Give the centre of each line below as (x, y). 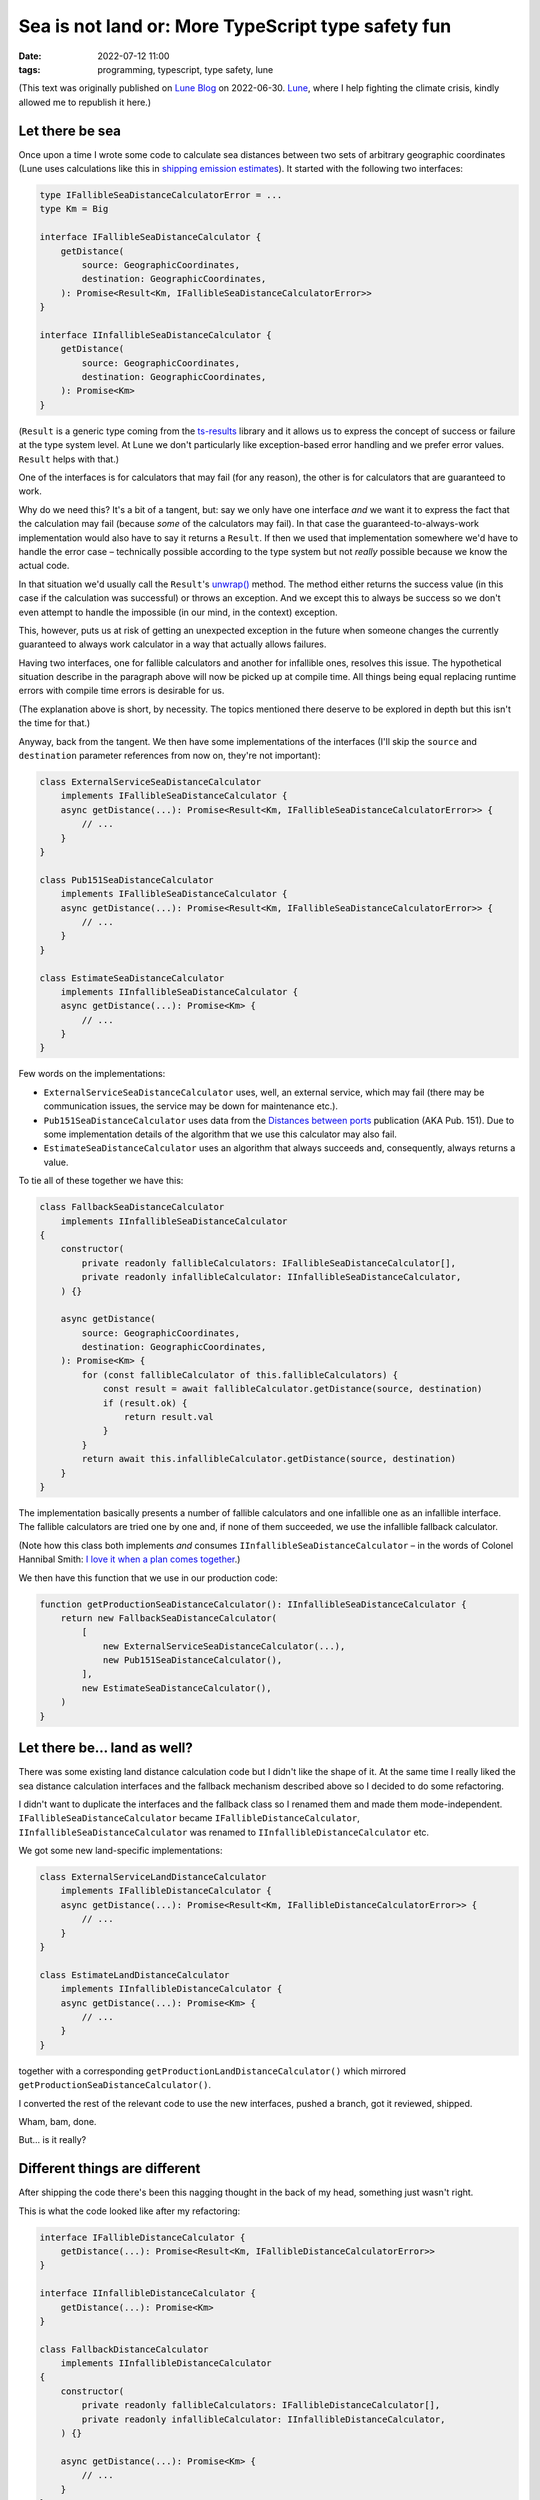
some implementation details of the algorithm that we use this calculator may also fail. (220, 1134)
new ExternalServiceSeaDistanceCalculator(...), (224, 1646)
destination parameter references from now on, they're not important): (169, 756)
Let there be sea (70, 130)
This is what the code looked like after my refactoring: (129, 2211)
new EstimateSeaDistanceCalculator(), (176, 1688)
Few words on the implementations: (92, 1074)
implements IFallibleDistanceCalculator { (166, 1891)
